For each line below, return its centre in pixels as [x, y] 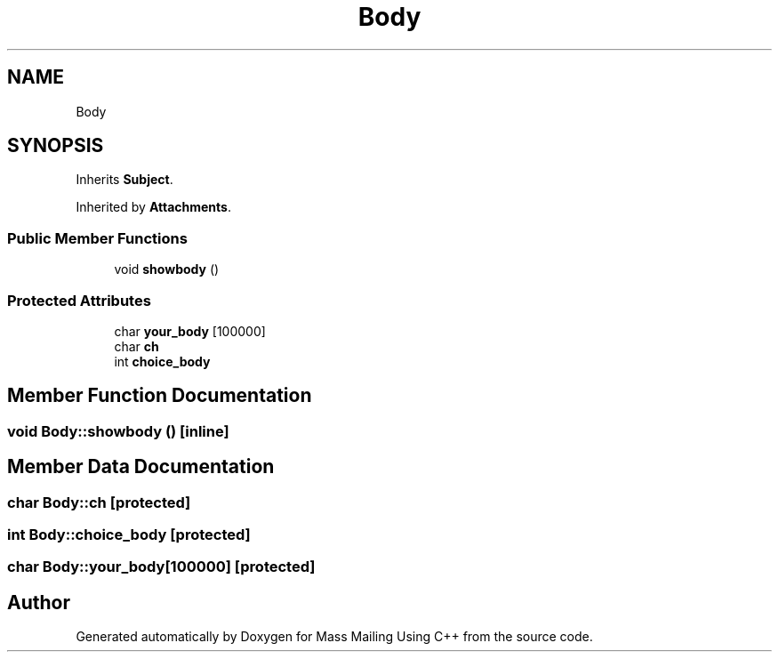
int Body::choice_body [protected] [129, 534]
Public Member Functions [97, 238]
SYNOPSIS [56, 146]
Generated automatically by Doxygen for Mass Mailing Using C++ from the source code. [334, 637]
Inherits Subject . [124, 180]
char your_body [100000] [190, 331]
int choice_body [162, 361]
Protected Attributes [79, 300]
